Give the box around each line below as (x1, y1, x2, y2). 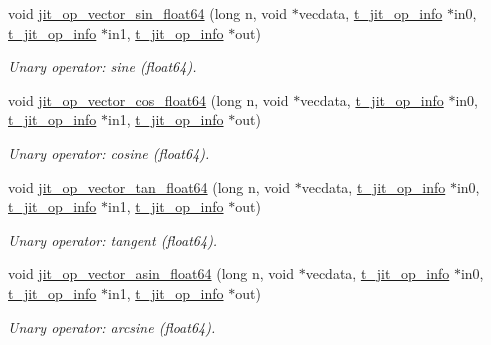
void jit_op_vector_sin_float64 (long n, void (8, 3, 288, 23)
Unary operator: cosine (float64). (8, 142, 210, 163)
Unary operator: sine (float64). (8, 56, 197, 77)
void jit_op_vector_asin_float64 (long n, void (8, 263, 295, 284)
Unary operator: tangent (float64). (8, 229, 218, 250)
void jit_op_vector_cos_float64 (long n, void (8, 89, 289, 110)
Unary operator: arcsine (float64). (8, 316, 216, 337)
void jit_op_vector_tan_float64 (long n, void (8, 176, 291, 197)
